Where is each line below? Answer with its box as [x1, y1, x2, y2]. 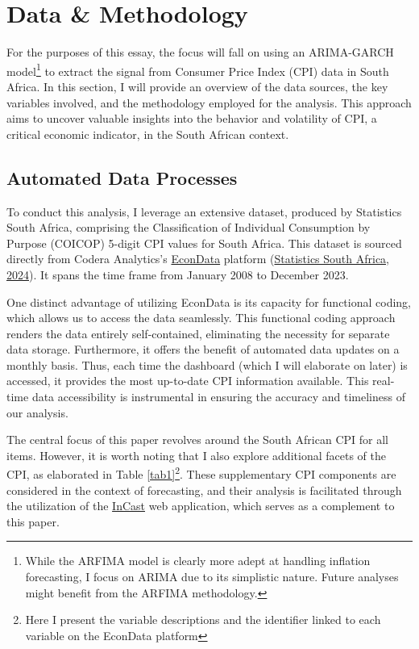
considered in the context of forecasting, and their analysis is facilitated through [6, 481, 402, 498]
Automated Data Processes [6, 165, 238, 190]
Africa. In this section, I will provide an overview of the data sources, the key [6, 77, 388, 94]
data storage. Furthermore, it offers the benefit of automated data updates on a [6, 341, 400, 358]
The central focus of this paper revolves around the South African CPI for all [6, 431, 388, 448]
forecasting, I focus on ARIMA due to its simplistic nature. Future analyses [25, 568, 399, 585]
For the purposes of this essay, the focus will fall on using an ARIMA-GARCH [6, 44, 394, 61]
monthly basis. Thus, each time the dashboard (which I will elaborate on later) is [6, 356, 408, 373]
